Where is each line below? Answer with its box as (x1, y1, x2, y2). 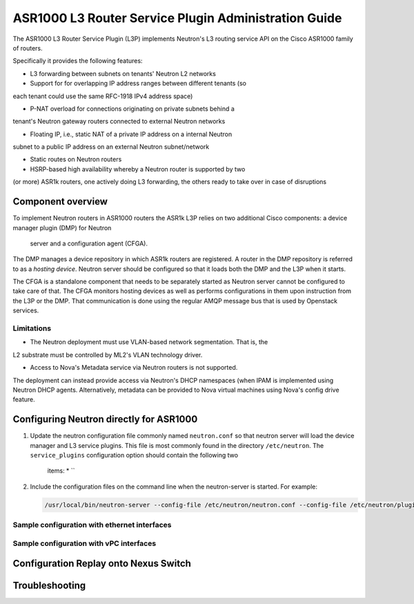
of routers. (12, 44, 43, 52)
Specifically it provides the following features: (12, 57, 143, 65)
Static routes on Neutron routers (30, 155, 122, 164)
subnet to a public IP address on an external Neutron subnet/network (12, 142, 210, 151)
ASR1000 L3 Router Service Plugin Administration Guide (12, 10, 342, 26)
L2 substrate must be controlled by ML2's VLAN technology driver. (12, 350, 203, 359)
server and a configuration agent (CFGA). (30, 239, 148, 247)
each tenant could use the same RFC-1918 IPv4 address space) (12, 92, 193, 100)
